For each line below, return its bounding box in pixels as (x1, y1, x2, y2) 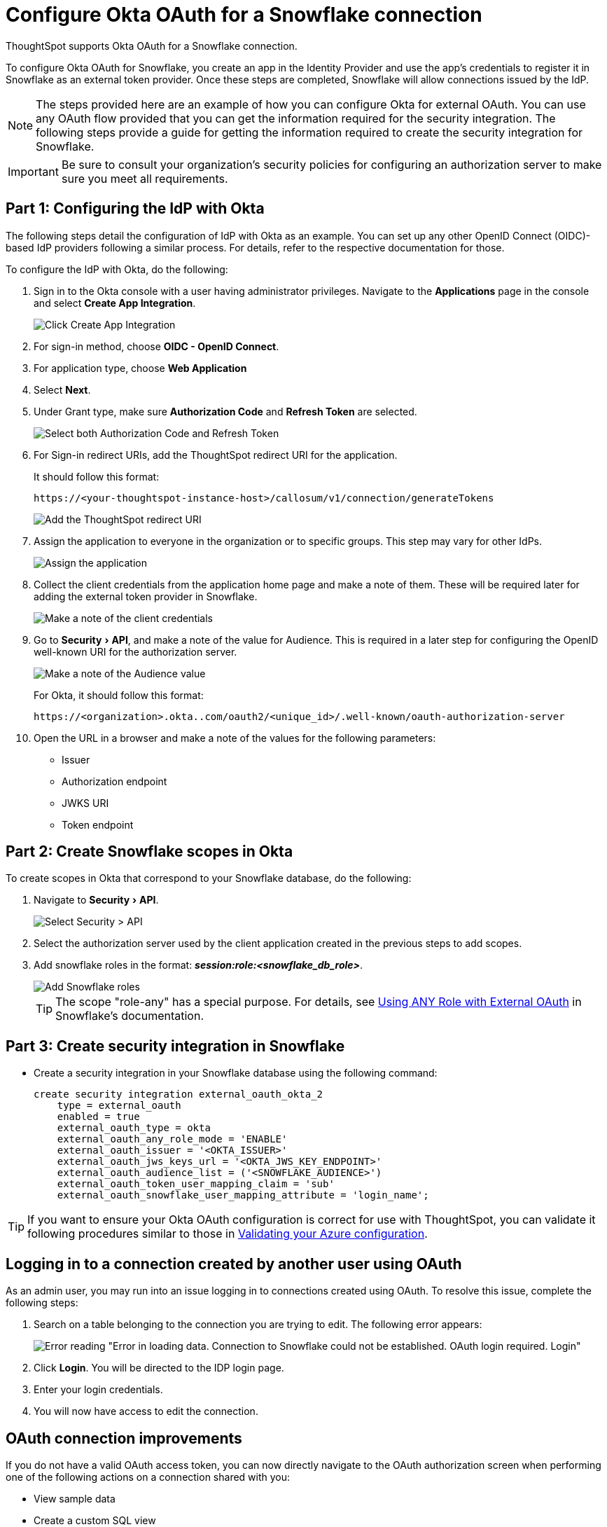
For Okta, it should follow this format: (34, 689, 204, 701)
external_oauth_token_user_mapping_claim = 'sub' (57, 1178, 335, 1190)
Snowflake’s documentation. (55, 1009, 204, 1023)
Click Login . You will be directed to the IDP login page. (34, 1362, 284, 1374)
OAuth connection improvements (6, 1429, 242, 1447)
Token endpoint (62, 818, 134, 831)
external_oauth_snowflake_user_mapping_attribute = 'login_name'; (57, 1189, 429, 1201)
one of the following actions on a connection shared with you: (6, 1470, 291, 1483)
